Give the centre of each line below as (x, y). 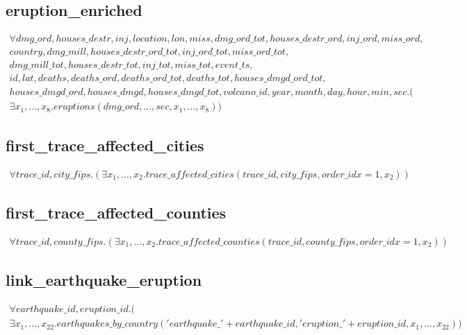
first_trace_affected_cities (105, 145)
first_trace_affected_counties (116, 213)
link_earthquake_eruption (104, 280)
